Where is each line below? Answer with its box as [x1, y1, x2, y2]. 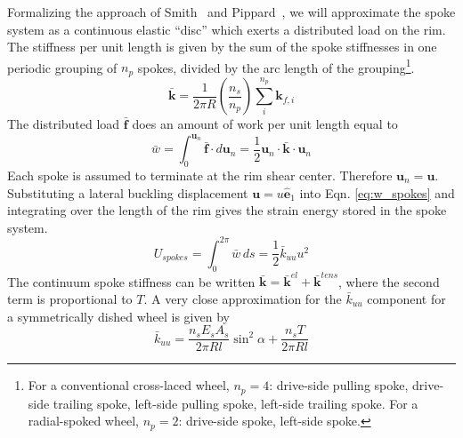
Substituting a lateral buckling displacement [7, 183, 248, 202]
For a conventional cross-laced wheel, [28, 376, 230, 394]
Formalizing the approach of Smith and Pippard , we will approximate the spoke [7, 3, 456, 20]
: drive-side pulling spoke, [269, 376, 409, 394]
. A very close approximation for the [143, 289, 342, 307]
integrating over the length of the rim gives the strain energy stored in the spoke [7, 201, 447, 219]
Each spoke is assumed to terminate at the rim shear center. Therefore [7, 165, 393, 184]
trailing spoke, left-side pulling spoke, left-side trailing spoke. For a [53, 394, 418, 412]
